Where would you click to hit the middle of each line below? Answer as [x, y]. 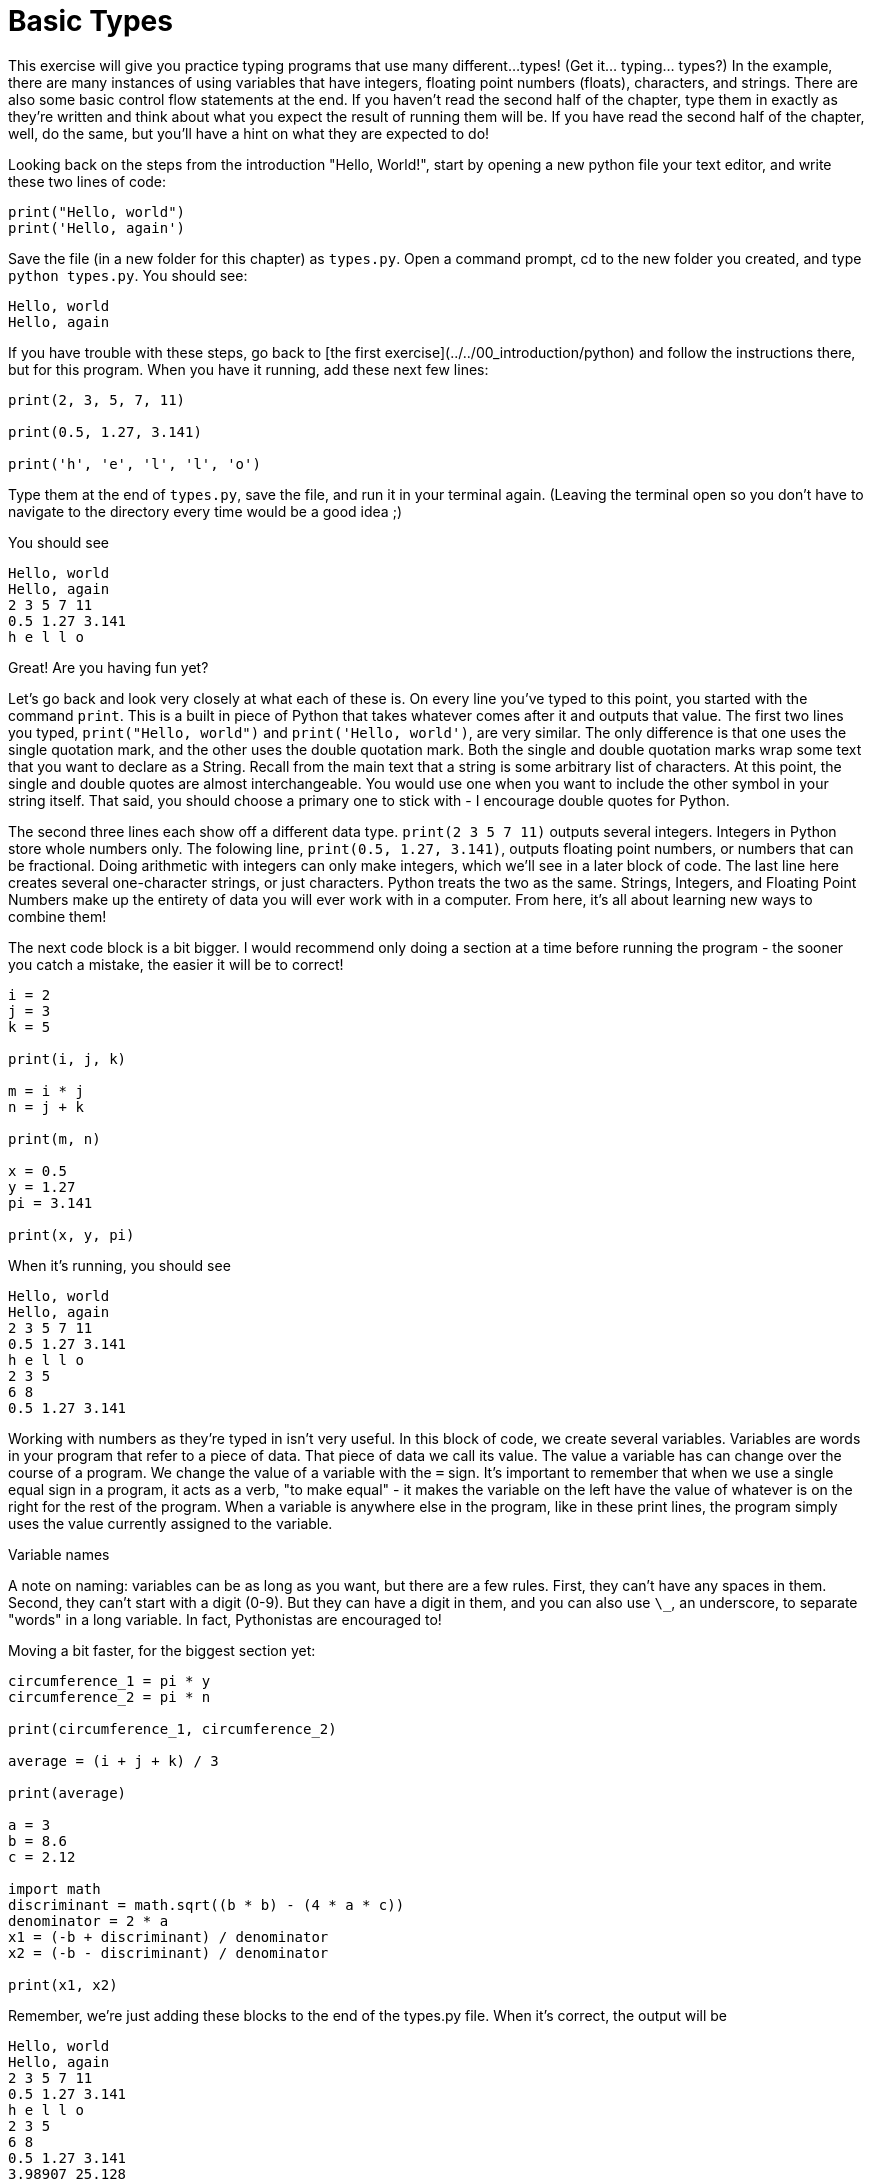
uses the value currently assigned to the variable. [170, 1523]
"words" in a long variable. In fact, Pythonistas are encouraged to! [225, 1619]
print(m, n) [54, 1138]
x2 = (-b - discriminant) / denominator [168, 1952]
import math [54, 1888]
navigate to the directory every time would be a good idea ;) [205, 511]
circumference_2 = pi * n [109, 1696]
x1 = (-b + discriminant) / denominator [168, 1936]
